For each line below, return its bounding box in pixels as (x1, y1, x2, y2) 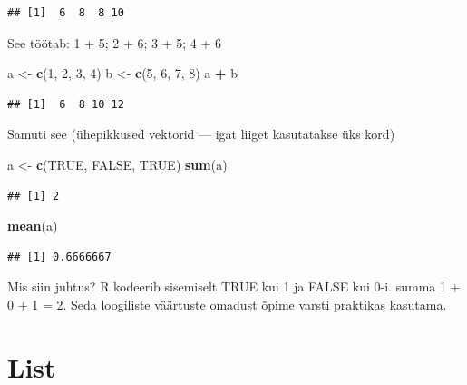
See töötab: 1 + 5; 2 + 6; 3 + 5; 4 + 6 (7, 33, 222, 52)
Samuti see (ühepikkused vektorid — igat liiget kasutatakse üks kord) (7, 124, 395, 143)
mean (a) (7, 216, 58, 235)
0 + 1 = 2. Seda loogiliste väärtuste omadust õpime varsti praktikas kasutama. (7, 294, 447, 313)
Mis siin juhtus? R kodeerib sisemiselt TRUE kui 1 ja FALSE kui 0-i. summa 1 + (7, 277, 461, 296)
